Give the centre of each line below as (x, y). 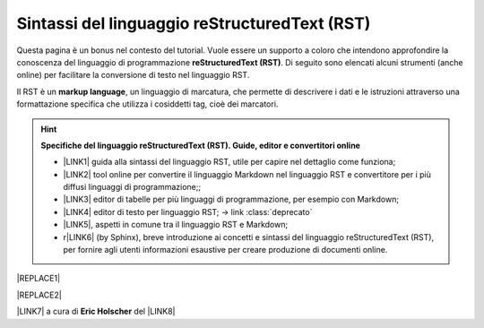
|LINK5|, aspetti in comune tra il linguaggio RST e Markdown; (176, 225)
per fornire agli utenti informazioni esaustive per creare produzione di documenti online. (225, 250)
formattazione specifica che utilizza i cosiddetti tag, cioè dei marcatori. (147, 104)
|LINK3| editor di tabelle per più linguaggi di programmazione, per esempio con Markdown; (231, 199)
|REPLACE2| (39, 295)
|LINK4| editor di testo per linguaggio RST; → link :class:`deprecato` (188, 211)
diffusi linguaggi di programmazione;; (132, 187)
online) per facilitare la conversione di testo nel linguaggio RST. (133, 75)
